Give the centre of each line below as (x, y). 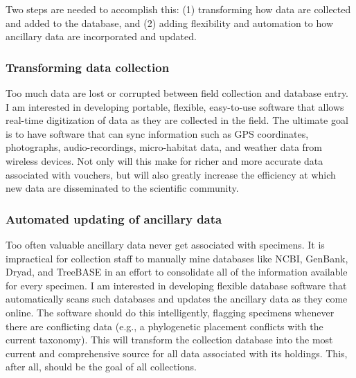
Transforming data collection (88, 67)
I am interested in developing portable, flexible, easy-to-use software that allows (175, 106)
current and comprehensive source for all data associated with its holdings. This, (177, 353)
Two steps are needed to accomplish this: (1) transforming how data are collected (178, 9)
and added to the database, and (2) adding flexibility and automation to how (170, 22)
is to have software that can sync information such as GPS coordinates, (157, 133)
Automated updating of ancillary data (114, 218)
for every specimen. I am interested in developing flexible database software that (176, 285)
